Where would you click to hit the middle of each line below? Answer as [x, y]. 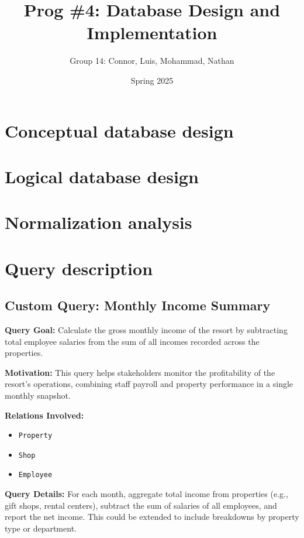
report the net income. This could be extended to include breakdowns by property [152, 517]
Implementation [152, 32]
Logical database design [102, 176]
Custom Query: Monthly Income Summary [138, 305]
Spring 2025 [152, 80]
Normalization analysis [99, 222]
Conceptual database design [119, 130]
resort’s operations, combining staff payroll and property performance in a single [149, 384]
